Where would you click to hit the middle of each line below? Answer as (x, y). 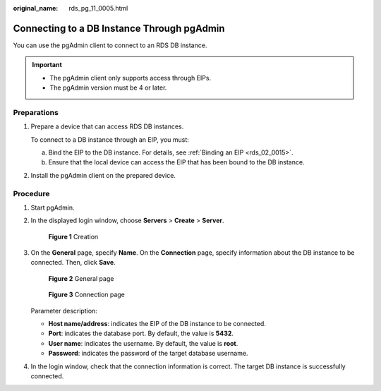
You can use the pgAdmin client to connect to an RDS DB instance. (110, 45)
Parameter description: (64, 311)
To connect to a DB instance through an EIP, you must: (110, 139)
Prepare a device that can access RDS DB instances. (107, 126)
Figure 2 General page (81, 278)
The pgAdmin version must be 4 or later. (108, 88)
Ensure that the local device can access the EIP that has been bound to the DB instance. (176, 162)
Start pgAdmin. (53, 207)
